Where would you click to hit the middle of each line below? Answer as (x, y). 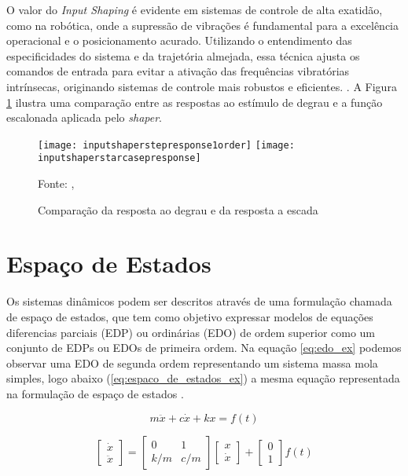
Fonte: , (56, 183)
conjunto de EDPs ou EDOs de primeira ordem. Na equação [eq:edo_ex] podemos (204, 348)
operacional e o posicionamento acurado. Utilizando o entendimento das (179, 40)
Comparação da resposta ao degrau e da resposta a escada (178, 209)
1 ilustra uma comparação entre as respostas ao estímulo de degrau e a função (195, 102)
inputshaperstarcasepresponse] (119, 158)
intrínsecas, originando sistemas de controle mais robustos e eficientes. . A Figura (202, 86)
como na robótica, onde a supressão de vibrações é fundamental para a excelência (202, 25)
